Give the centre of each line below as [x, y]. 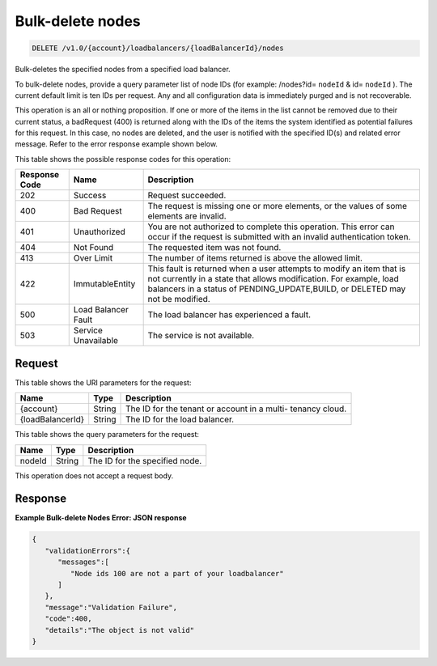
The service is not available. [201, 336]
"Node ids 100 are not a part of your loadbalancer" [177, 573]
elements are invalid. [187, 216]
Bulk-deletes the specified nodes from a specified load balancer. [123, 70]
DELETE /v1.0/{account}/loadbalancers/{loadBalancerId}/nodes [158, 48]
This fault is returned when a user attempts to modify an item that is [277, 269]
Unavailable [96, 341]
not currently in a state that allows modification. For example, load [274, 279]
